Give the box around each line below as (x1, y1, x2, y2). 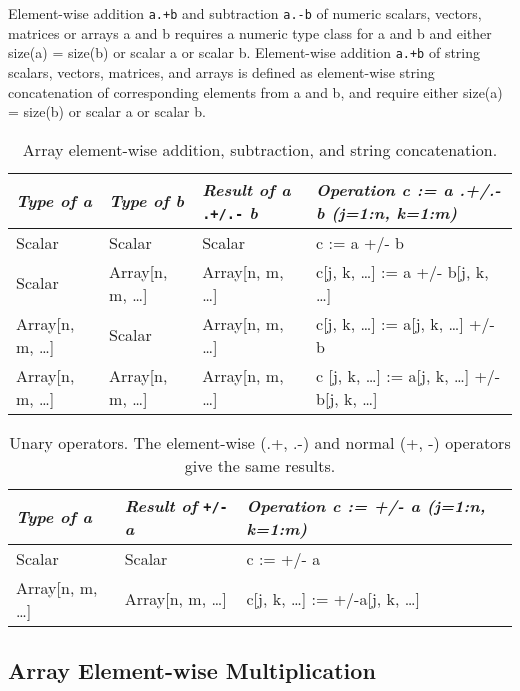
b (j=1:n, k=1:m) (316, 200, 457, 224)
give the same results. (184, 453, 336, 477)
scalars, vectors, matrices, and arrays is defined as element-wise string (8, 61, 435, 82)
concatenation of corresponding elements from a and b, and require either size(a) (8, 81, 503, 102)
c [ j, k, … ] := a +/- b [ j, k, (316, 259, 489, 283)
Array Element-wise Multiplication (8, 655, 376, 686)
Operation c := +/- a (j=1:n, (246, 493, 486, 517)
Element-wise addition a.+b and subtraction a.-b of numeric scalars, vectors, (8, 3, 482, 23)
